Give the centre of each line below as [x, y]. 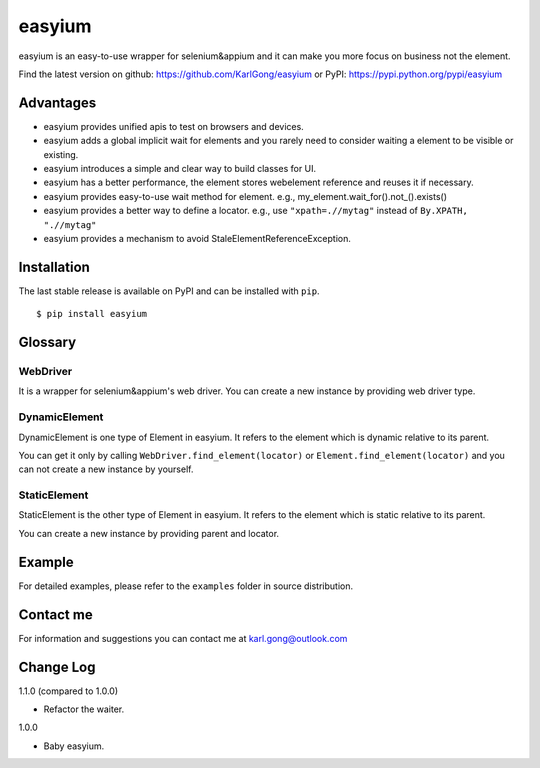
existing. [61, 154]
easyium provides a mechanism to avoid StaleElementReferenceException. [197, 238]
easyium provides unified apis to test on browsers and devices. [173, 126]
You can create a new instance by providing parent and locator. [149, 533]
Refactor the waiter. [84, 709]
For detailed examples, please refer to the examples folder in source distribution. [186, 586]
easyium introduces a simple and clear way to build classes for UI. [180, 169]
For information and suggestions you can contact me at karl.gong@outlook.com [183, 638]
